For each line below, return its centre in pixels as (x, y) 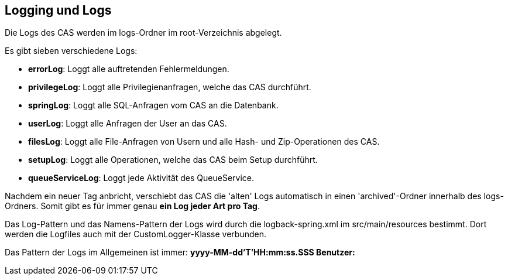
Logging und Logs (58, 10)
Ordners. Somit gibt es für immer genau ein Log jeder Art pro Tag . (132, 206)
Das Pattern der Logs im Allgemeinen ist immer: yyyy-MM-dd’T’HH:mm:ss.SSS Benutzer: (180, 252)
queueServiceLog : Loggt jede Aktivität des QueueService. (141, 178)
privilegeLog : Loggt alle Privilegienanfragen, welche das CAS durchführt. (170, 87)
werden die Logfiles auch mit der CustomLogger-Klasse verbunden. (135, 234)
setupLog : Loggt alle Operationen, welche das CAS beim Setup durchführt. (173, 160)
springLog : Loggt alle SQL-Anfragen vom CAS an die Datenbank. (153, 105)
